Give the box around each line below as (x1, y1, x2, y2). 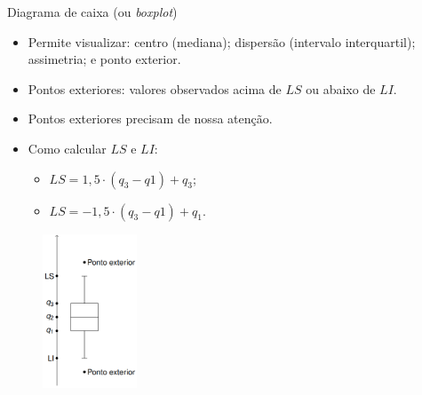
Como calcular (28, 138, 107, 157)
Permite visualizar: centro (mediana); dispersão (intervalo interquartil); (28, 32, 416, 51)
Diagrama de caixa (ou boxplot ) (7, 3, 178, 20)
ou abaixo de (306, 79, 376, 98)
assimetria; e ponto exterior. (28, 50, 181, 68)
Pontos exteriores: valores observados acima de (28, 79, 282, 98)
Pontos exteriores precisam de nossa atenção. (28, 109, 273, 128)
